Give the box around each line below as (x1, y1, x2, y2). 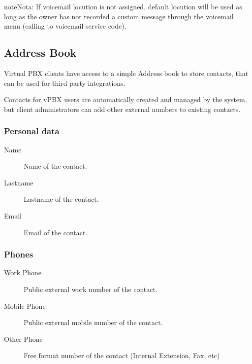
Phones (4, 248, 33, 260)
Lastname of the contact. (24, 194, 99, 204)
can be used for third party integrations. (4, 77, 126, 88)
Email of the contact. (24, 227, 88, 237)
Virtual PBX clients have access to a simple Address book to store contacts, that (4, 68, 249, 78)
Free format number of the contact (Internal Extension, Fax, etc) (24, 350, 220, 361)
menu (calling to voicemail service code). (4, 21, 126, 31)
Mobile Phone (4, 300, 46, 311)
